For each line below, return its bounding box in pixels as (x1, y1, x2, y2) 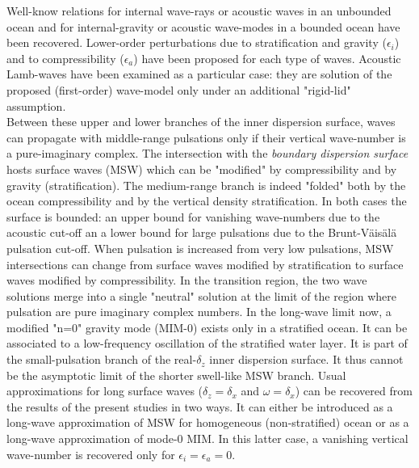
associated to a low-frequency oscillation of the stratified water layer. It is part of (6, 335, 408, 352)
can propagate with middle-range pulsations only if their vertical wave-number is (6, 129, 406, 145)
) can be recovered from (295, 382, 413, 399)
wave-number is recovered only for (6, 445, 175, 462)
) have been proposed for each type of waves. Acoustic (133, 49, 401, 66)
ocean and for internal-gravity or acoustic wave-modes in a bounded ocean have (6, 18, 400, 35)
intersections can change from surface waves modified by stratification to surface (6, 255, 404, 272)
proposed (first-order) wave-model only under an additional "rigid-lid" (6, 81, 351, 98)
